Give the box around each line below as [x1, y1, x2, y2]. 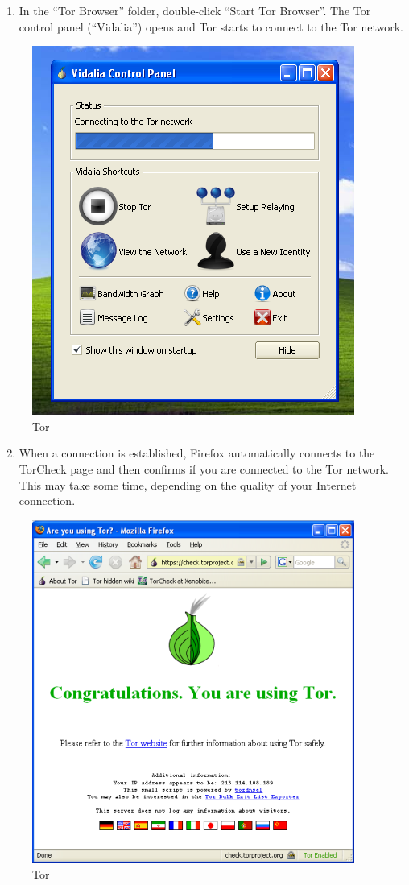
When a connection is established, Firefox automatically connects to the [19, 445, 375, 461]
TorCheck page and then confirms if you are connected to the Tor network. [19, 460, 389, 477]
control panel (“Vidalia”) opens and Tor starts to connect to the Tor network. [19, 18, 403, 35]
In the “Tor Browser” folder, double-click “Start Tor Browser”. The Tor [19, 2, 371, 19]
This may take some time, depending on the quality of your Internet [19, 476, 357, 493]
